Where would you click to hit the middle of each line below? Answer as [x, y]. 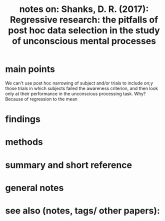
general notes [34, 188]
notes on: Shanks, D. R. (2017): [84, 9]
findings [23, 119]
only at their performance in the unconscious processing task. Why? [75, 93]
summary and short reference [69, 165]
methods [24, 142]
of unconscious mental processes [84, 41]
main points [30, 69]
